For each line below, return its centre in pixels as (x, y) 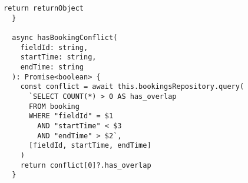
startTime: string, (58, 57)
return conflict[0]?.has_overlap (86, 165)
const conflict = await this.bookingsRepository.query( (132, 87)
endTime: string (52, 67)
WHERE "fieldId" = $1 (71, 116)
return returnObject (44, 8)
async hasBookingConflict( (65, 37)
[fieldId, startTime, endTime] (90, 146)
